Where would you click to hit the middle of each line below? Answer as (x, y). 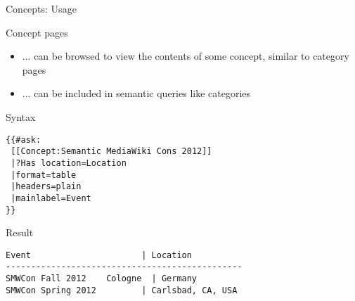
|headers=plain (46, 187)
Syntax (21, 116)
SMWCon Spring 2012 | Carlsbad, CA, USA (122, 290)
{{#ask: (24, 140)
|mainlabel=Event (51, 198)
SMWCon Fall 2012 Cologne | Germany (102, 279)
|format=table (44, 175)
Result (20, 232)
